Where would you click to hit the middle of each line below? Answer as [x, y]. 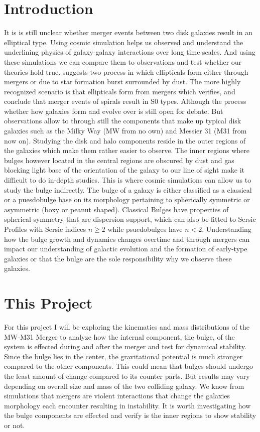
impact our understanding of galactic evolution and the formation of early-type [126, 249]
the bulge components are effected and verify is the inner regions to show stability [130, 415]
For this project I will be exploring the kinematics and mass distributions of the [127, 327]
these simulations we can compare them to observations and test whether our [123, 61]
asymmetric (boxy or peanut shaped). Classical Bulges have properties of [116, 209]
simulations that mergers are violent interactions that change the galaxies [117, 396]
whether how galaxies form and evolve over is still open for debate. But [114, 111]
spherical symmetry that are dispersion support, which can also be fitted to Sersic [130, 219]
